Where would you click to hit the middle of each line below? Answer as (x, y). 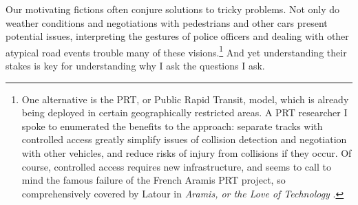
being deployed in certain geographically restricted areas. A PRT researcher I (185, 112)
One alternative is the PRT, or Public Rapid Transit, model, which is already (185, 99)
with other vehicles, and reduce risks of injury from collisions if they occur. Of (187, 153)
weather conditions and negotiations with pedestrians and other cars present (167, 22)
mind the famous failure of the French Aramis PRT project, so (154, 180)
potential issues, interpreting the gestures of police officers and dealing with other (177, 36)
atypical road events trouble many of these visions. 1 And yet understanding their (176, 51)
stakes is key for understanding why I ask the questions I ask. (135, 66)
